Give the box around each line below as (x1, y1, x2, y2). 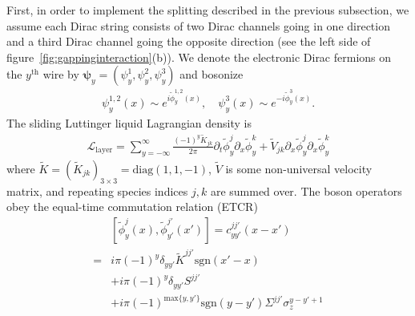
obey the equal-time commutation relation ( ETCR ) (6, 198, 258, 215)
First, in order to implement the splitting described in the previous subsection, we (6, 2, 409, 18)
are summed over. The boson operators (210, 182, 402, 199)
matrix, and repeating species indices (6, 182, 188, 199)
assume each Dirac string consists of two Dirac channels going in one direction (6, 17, 390, 34)
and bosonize (179, 66, 244, 83)
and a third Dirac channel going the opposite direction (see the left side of (6, 33, 371, 50)
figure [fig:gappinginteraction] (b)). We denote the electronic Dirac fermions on (6, 48, 392, 65)
